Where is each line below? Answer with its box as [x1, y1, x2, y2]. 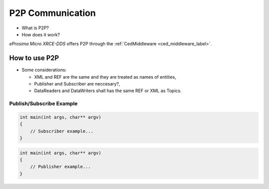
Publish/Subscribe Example [9, 100, 78, 107]
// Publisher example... [30, 164, 91, 170]
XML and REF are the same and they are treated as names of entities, [34, 74, 176, 80]
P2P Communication [9, 7, 96, 18]
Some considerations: [21, 67, 67, 73]
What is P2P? [21, 25, 49, 31]
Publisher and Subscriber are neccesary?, [34, 81, 121, 87]
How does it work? [21, 31, 60, 37]
